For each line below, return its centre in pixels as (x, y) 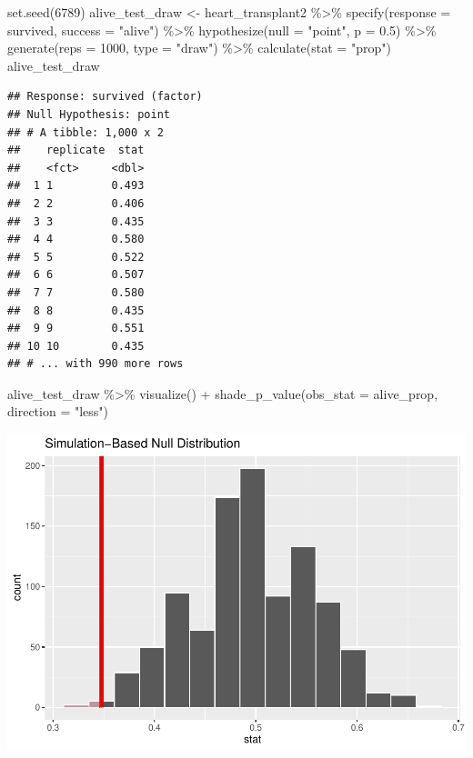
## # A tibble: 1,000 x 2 (86, 132)
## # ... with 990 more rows (96, 364)
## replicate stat (76, 150)
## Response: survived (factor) (105, 97)
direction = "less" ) (58, 411)
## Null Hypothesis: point (89, 114)
